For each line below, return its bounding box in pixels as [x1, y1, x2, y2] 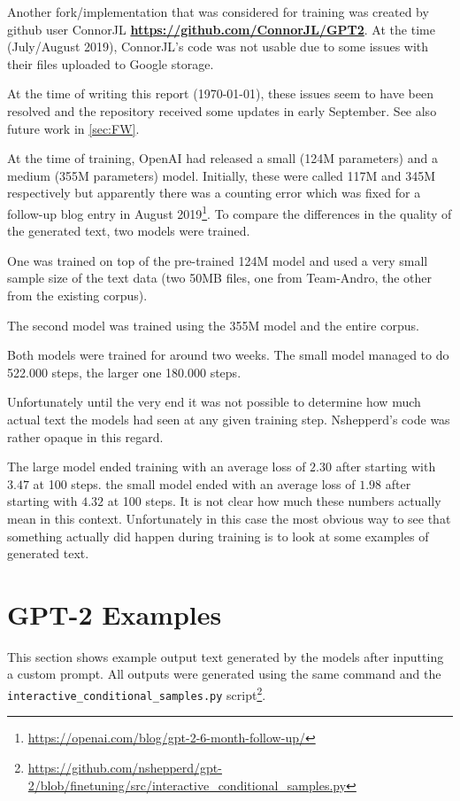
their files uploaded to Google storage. [7, 54, 214, 73]
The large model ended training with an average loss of [7, 457, 306, 476]
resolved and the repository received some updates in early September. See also [7, 101, 437, 120]
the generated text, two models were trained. [7, 222, 250, 240]
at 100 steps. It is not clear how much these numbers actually [107, 492, 441, 510]
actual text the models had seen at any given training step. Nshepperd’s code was [7, 409, 450, 428]
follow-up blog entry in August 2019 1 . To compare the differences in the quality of [7, 201, 452, 222]
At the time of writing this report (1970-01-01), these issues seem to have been [7, 84, 433, 103]
